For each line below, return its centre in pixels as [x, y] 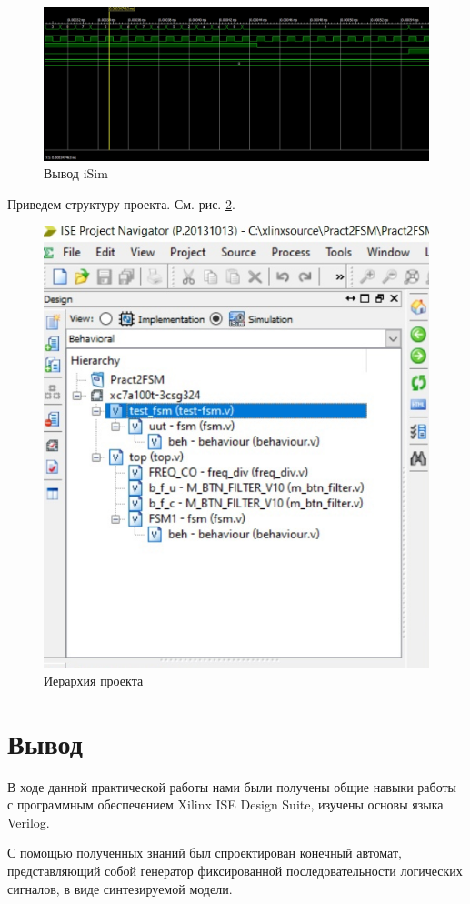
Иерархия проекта [94, 680]
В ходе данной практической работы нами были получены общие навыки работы [232, 786]
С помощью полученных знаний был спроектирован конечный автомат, [205, 853]
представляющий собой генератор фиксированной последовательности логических [235, 870]
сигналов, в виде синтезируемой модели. [120, 888]
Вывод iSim [76, 173]
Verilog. [29, 822]
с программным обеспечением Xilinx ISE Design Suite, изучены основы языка [225, 804]
